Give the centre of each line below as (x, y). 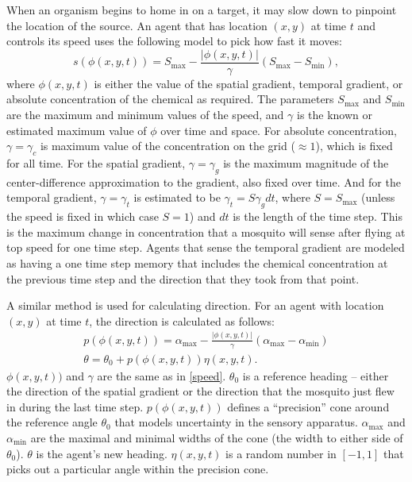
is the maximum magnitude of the (306, 163)
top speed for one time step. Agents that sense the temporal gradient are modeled (206, 247)
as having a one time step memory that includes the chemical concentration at (197, 262)
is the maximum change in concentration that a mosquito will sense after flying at (206, 231)
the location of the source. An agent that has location (137, 25)
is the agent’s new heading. (102, 453)
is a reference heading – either (316, 375)
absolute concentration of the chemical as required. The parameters (170, 99)
